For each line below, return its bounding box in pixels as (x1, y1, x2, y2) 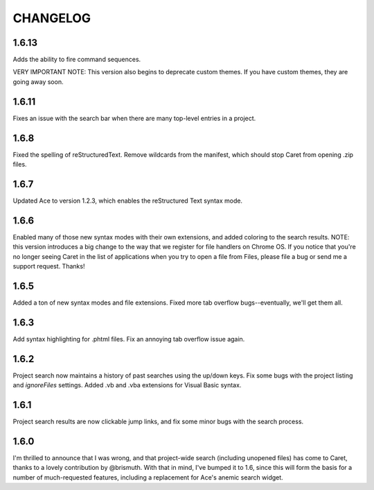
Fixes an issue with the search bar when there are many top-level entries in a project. (12, 114, 256, 122)
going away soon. (12, 77, 64, 86)
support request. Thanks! (12, 262, 85, 271)
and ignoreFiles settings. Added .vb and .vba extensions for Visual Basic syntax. (12, 381, 242, 389)
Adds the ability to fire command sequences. (12, 56, 141, 64)
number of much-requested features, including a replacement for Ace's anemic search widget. (12, 473, 283, 482)
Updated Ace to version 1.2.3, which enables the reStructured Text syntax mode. (12, 196, 242, 205)
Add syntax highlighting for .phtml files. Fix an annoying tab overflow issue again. (12, 335, 245, 343)
